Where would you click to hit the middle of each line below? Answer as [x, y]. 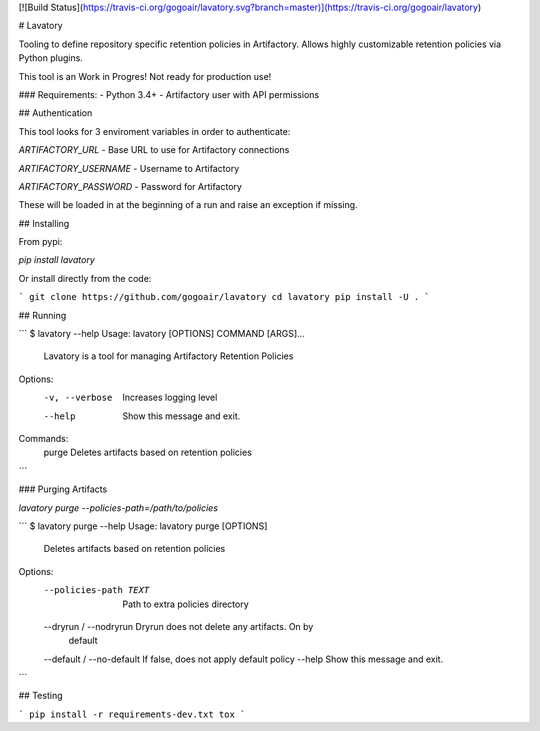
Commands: [43, 438]
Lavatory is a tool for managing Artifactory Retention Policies [168, 356]
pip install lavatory [56, 260]
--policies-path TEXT [96, 590]
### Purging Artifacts [63, 489]
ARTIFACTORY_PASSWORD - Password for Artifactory [130, 186]
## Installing [44, 223]
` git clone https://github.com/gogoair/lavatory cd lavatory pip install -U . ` [224, 297]
